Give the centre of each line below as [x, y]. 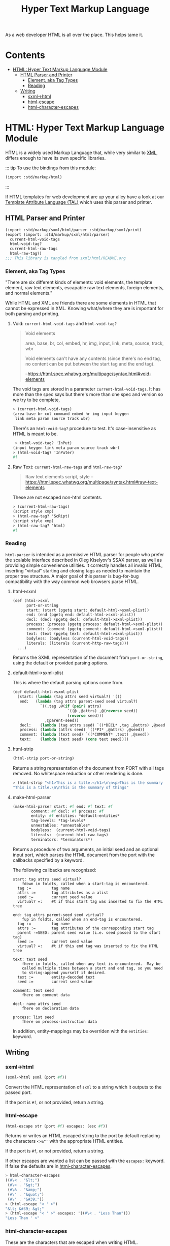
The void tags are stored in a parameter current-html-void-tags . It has [87, 389]
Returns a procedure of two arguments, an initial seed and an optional [86, 849]
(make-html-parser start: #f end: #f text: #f [63, 806]
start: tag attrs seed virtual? [47, 879]
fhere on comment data [46, 995]
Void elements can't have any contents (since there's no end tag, [93, 358]
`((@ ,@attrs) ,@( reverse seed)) [103, 711]
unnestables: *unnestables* [61, 826]
